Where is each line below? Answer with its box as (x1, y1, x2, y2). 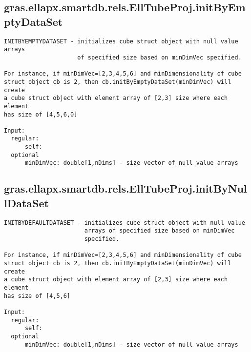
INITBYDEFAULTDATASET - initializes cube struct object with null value (4, 219, 245, 226)
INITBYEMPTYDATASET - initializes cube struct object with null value (4, 38, 238, 45)
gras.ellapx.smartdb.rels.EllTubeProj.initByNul (4, 181, 247, 196)
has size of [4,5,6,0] (4, 111, 78, 118)
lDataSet (4, 195, 49, 210)
